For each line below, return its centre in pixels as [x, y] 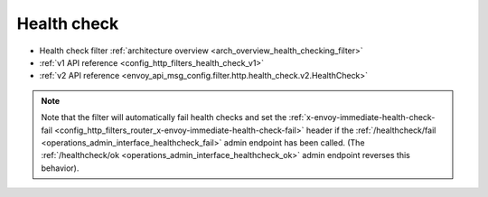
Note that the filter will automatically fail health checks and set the [164, 117]
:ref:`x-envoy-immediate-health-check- [362, 117]
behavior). [60, 168]
